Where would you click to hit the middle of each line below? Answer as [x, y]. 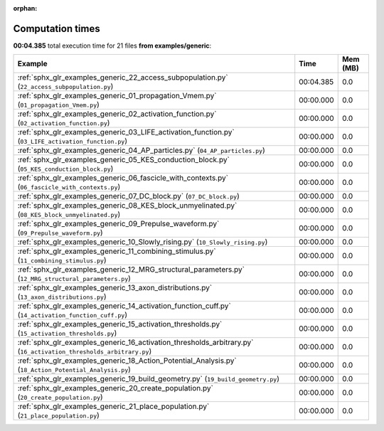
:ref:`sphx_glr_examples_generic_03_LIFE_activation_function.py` [126, 132]
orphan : [25, 8]
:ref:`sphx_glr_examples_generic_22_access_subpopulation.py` [123, 78]
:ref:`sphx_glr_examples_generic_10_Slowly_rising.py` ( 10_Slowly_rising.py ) [143, 242]
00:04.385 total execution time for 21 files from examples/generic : [112, 46]
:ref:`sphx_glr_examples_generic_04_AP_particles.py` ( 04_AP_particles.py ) [142, 151]
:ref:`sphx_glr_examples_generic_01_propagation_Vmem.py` [117, 96]
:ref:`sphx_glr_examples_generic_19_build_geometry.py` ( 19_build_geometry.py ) [149, 379]
